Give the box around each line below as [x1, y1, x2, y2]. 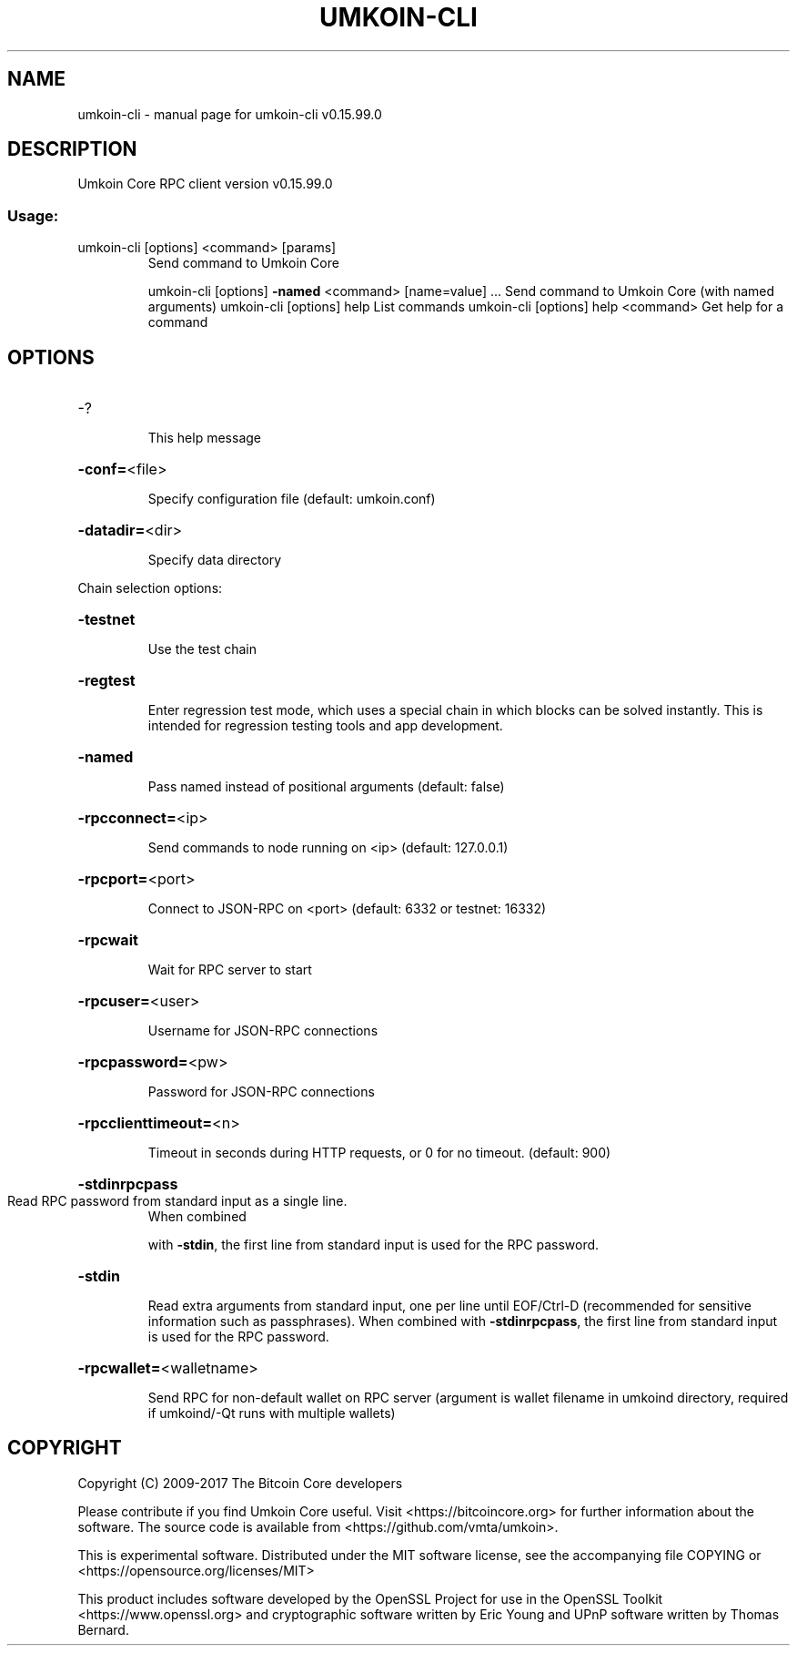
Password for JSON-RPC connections [147, 1084, 375, 1100]
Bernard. [77, 1621, 129, 1638]
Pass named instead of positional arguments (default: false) [147, 779, 505, 795]
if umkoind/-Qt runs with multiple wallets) [147, 1405, 396, 1422]
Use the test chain [147, 641, 257, 658]
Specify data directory [147, 552, 282, 568]
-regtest [77, 671, 136, 690]
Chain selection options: [77, 580, 223, 597]
